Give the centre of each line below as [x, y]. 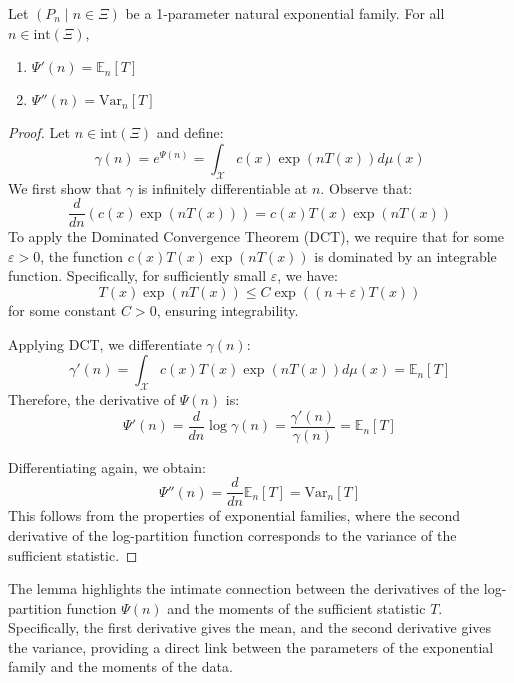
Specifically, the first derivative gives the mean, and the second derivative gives [250, 627]
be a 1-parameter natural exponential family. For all [285, 13]
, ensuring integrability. [227, 310]
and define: [190, 132]
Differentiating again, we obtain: [107, 466]
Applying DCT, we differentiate [105, 343]
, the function [82, 255]
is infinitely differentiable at [222, 187]
